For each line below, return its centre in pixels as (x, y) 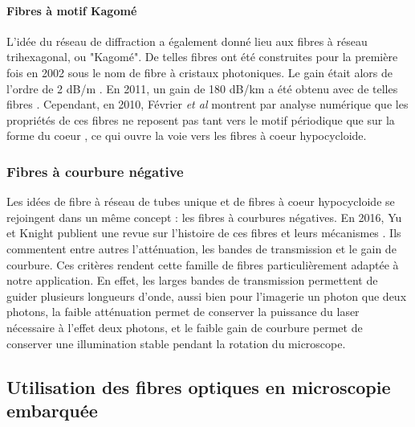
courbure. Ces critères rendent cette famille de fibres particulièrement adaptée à (203, 264)
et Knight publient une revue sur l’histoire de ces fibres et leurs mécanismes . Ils (204, 233)
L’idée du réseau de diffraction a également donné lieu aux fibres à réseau (187, 41)
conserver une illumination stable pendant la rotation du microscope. (176, 343)
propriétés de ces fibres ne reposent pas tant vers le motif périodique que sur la (201, 119)
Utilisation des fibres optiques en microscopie (199, 386)
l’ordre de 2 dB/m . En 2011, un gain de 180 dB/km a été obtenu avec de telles (202, 88)
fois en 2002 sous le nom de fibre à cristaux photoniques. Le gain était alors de (200, 72)
